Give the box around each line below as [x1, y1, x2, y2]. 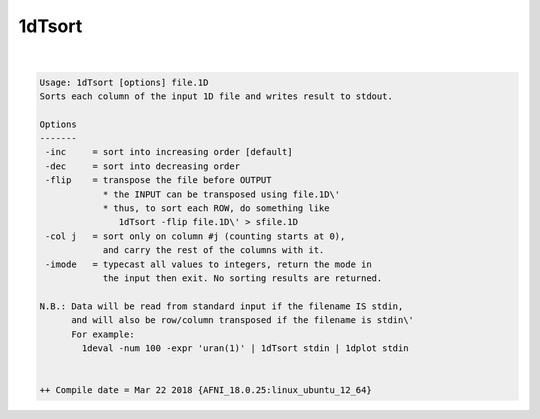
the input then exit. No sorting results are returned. [102, 273, 383, 284]
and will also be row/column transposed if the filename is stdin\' [71, 315, 415, 326]
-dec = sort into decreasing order [45, 160, 240, 172]
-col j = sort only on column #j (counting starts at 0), [45, 230, 346, 242]
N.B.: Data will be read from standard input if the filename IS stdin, [39, 300, 404, 312]
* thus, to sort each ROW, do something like [102, 203, 330, 214]
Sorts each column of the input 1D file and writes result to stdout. [39, 90, 394, 102]
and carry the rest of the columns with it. [102, 245, 325, 256]
